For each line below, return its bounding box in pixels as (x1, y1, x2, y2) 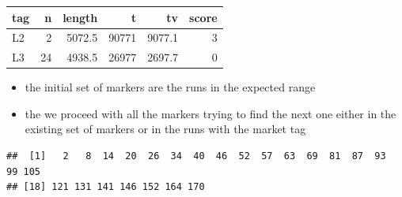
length (63, 9, 98, 25)
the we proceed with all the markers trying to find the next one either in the (25, 105, 396, 121)
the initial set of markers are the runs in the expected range (25, 79, 316, 95)
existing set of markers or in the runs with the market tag (25, 121, 306, 137)
